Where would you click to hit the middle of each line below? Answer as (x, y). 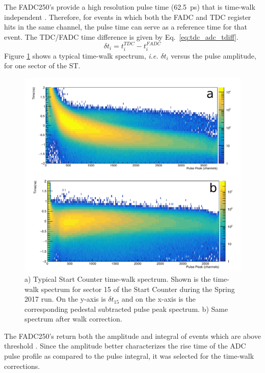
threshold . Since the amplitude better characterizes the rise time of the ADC (125, 346)
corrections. (22, 366)
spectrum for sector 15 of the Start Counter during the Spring (138, 289)
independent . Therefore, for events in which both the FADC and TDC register (128, 17)
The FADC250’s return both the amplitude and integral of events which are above (132, 336)
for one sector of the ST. (42, 65)
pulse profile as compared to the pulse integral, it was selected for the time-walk (129, 356)
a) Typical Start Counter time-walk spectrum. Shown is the (118, 278)
